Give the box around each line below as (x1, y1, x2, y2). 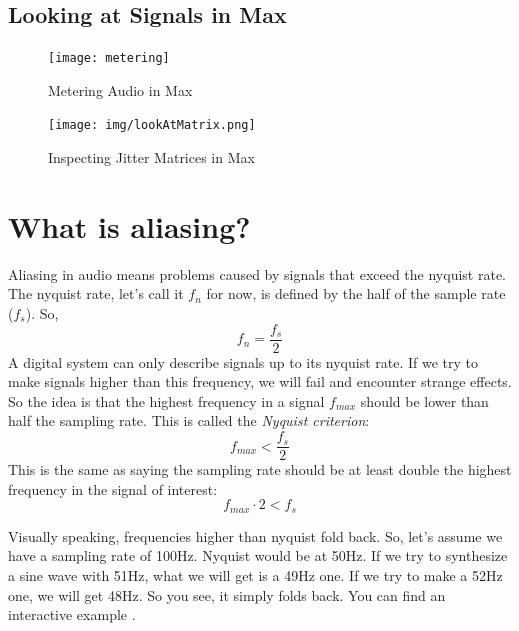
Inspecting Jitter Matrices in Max (48, 147, 255, 168)
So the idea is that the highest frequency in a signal (8, 390, 325, 411)
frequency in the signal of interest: (8, 478, 218, 499)
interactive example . (8, 604, 136, 625)
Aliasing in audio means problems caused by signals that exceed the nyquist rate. (8, 263, 506, 284)
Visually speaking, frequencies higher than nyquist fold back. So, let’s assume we (8, 525, 503, 546)
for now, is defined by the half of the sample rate (206, 283, 506, 304)
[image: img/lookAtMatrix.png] (48, 118, 256, 133)
